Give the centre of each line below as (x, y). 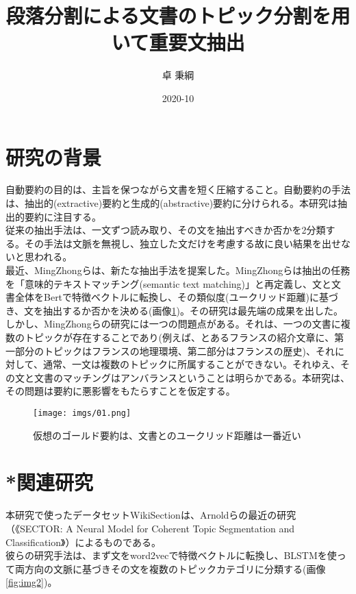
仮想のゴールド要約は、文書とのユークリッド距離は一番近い (167, 435)
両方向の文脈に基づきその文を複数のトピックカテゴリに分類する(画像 (170, 568)
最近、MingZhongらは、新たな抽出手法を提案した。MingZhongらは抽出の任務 (178, 270)
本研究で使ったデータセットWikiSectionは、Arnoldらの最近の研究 (151, 515)
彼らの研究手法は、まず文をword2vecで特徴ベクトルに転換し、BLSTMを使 (171, 555)
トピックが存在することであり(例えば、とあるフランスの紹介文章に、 (179, 337)
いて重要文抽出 (178, 42)
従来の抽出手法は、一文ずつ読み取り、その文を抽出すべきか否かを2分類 (166, 230)
